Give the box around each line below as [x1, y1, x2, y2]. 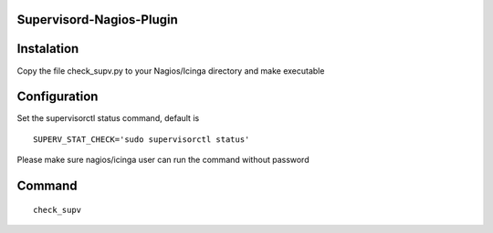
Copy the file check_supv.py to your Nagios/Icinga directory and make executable [16, 65, 325, 76]
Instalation [16, 41, 79, 56]
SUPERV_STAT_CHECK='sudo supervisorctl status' [33, 134, 250, 145]
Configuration [16, 89, 99, 105]
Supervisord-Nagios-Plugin [16, 12, 178, 27]
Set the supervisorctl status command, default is [16, 113, 200, 124]
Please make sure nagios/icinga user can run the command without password [16, 155, 309, 166]
